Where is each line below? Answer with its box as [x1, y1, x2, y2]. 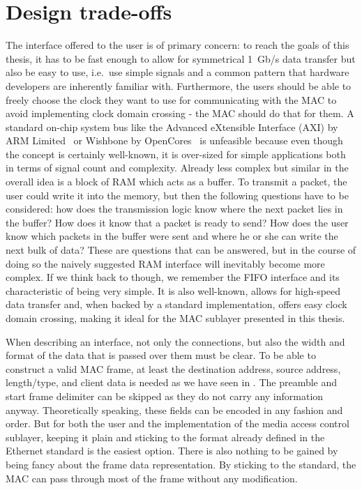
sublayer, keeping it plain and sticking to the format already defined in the [6, 429, 325, 444]
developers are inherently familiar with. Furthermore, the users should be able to [6, 78, 352, 93]
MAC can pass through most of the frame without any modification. [6, 470, 298, 485]
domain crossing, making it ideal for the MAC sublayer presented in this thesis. [6, 311, 345, 325]
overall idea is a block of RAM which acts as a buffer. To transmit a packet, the [6, 174, 347, 189]
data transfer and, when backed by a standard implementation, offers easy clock [6, 297, 347, 312]
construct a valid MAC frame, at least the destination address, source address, [6, 361, 341, 376]
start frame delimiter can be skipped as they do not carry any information [6, 388, 324, 403]
